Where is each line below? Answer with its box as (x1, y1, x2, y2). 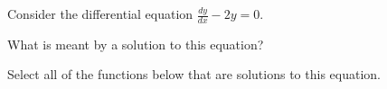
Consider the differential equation (7, 4, 193, 22)
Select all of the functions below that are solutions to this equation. (7, 65, 381, 84)
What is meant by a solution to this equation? (7, 34, 264, 53)
